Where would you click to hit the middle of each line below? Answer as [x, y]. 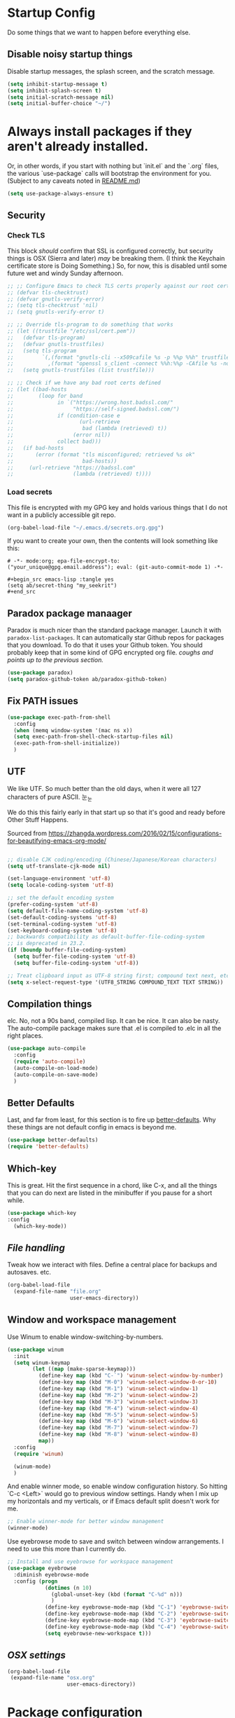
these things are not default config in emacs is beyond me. [92, 1127]
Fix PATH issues [43, 701]
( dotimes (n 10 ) [68, 1588]
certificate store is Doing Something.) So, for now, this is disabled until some [117, 266]
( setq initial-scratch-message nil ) [60, 97]
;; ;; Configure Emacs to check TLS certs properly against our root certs [120, 286]
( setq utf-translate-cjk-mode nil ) [59, 866]
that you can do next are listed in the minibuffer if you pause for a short [110, 1193]
